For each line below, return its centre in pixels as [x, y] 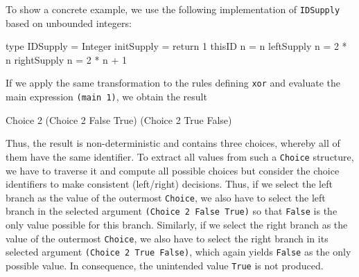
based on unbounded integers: [69, 23]
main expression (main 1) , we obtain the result [106, 97]
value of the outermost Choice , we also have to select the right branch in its [167, 238]
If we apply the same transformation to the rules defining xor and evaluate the [173, 83]
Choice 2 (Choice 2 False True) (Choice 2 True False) [119, 119]
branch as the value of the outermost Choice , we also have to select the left [166, 197]
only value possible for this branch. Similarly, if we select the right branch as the [177, 225]
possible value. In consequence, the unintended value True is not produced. [165, 265]
